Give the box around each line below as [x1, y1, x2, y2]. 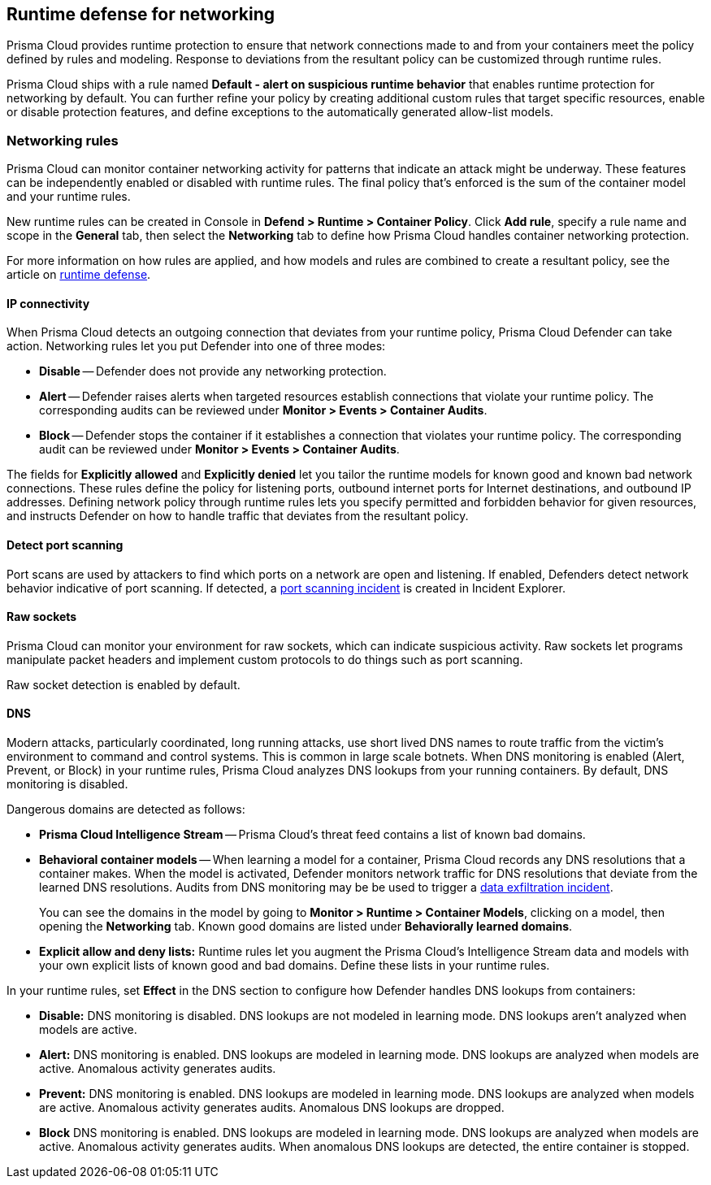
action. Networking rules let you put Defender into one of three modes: [7, 339, 386, 354]
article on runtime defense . [7, 267, 151, 282]
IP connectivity [7, 296, 90, 310]
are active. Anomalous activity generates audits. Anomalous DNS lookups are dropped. [39, 1100, 505, 1115]
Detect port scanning [7, 538, 124, 552]
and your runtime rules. [7, 189, 131, 204]
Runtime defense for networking [7, 4, 275, 24]
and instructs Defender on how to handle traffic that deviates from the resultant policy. [7, 509, 469, 523]
